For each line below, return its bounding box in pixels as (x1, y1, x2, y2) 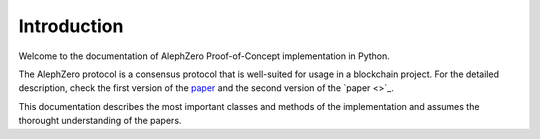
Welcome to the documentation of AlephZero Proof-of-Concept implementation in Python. (18, 50, 390, 62)
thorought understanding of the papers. (18, 115, 182, 127)
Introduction (18, 15, 124, 37)
